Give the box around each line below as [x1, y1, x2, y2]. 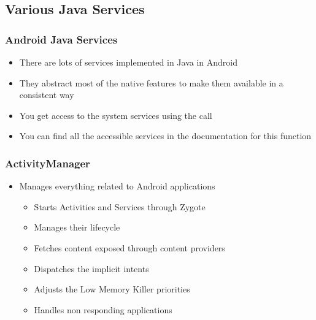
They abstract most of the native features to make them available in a [19, 76, 283, 89]
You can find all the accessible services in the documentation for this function [19, 129, 312, 142]
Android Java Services [5, 31, 118, 47]
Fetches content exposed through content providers [34, 241, 225, 254]
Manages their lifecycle [34, 221, 120, 234]
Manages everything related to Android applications [19, 180, 215, 192]
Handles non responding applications [34, 303, 172, 316]
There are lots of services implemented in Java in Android [19, 56, 238, 68]
